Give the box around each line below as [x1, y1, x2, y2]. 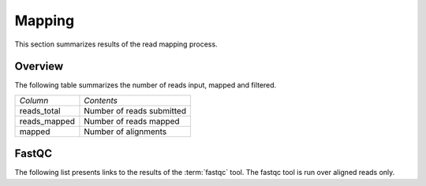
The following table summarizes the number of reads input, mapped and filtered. [14, 80, 277, 90]
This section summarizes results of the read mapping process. [14, 39, 218, 49]
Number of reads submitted [84, 105, 187, 116]
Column [19, 95, 49, 106]
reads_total [19, 105, 61, 116]
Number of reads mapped [84, 115, 181, 126]
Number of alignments [84, 126, 167, 137]
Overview [14, 60, 64, 73]
